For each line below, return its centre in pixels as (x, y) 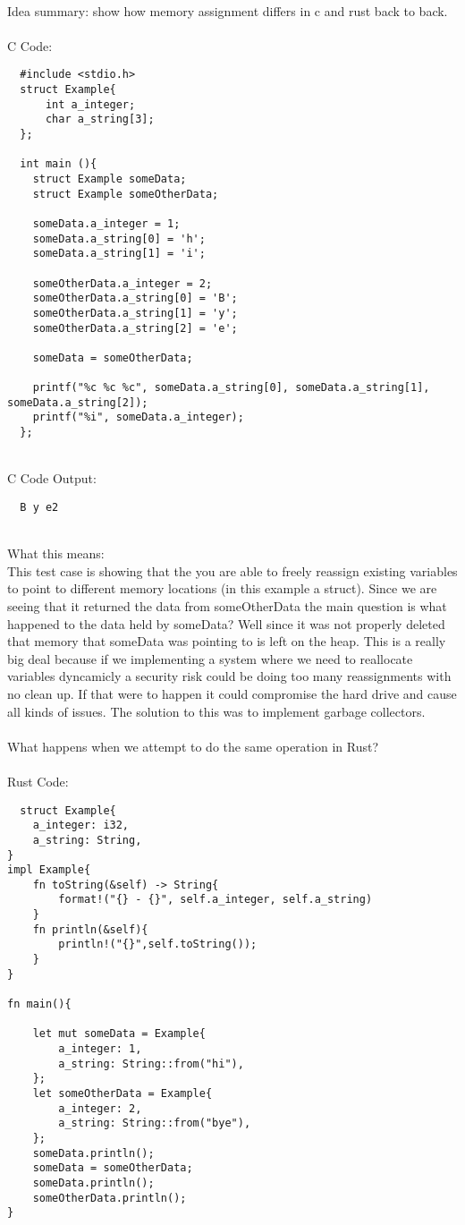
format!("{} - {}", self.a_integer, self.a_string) (216, 900)
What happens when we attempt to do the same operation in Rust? (193, 746)
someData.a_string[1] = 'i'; (119, 254)
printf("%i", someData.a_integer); (138, 417)
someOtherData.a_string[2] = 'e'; (135, 328)
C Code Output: (52, 478)
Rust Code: (38, 781)
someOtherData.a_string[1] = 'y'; (135, 313)
